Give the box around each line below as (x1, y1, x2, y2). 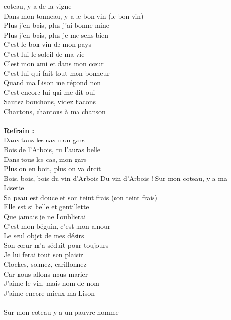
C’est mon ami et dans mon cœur (4, 58, 104, 68)
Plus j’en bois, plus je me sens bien (4, 29, 109, 40)
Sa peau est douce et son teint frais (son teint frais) (4, 192, 158, 202)
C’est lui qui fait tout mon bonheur (4, 68, 110, 78)
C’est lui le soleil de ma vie (4, 48, 85, 59)
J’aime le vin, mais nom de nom (4, 278, 99, 288)
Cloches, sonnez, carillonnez (4, 259, 87, 269)
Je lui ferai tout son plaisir (4, 249, 83, 260)
